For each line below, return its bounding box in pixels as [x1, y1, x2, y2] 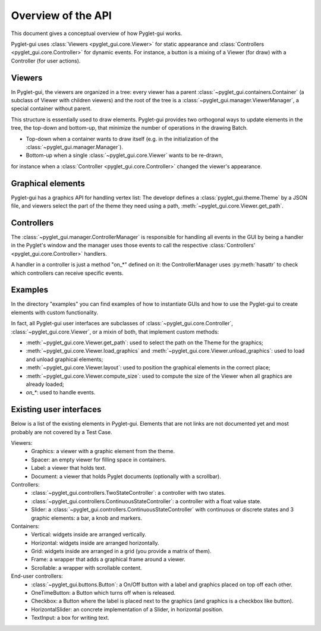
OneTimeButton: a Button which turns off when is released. [31, 589, 176, 597]
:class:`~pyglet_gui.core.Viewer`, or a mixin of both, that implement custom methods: [11, 328, 219, 335]
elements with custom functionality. [11, 309, 98, 316]
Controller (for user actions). [11, 57, 81, 64]
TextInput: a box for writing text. [31, 614, 109, 621]
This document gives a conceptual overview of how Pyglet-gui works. [11, 30, 182, 37]
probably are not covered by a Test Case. [11, 428, 112, 435]
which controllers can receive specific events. [11, 269, 124, 277]
